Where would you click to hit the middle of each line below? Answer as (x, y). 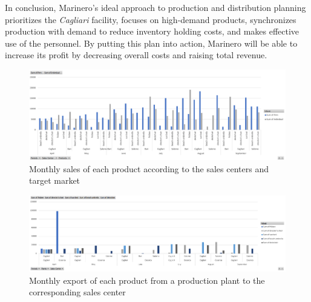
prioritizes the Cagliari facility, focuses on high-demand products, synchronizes (151, 19)
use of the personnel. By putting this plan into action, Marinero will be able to (151, 43)
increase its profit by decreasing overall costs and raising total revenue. (136, 55)
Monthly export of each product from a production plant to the (147, 280)
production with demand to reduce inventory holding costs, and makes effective (152, 31)
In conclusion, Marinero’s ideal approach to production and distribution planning (155, 7)
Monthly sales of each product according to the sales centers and (149, 168)
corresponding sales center (77, 292)
